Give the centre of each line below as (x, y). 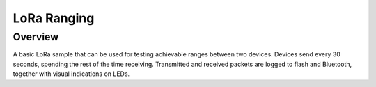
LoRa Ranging (54, 18)
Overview (36, 37)
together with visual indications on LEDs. (71, 74)
